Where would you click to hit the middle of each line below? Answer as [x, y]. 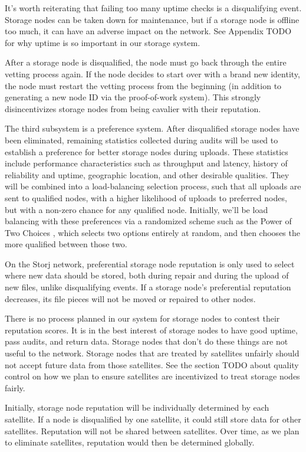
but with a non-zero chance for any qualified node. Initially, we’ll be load [136, 209]
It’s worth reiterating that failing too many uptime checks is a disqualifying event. [153, 8]
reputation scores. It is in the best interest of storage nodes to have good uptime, [151, 330]
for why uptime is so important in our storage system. [103, 42]
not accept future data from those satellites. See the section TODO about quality [152, 364]
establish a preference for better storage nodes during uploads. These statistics [147, 151]
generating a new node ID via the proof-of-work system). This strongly [133, 97]
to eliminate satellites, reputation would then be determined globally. [130, 442]
